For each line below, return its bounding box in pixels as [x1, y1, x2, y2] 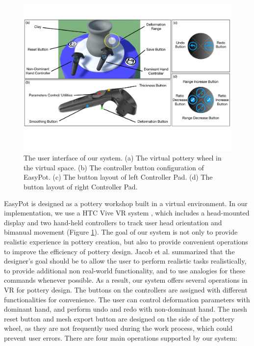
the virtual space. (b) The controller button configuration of [24, 162, 204, 172]
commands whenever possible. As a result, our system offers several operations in [4, 275, 248, 285]
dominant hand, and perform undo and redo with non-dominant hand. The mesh [4, 304, 247, 314]
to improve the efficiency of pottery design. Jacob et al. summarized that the [4, 246, 235, 256]
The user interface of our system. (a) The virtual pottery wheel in [24, 153, 222, 163]
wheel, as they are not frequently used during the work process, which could [4, 323, 233, 333]
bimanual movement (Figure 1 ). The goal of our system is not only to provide [4, 227, 238, 237]
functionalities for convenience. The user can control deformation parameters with [4, 294, 250, 304]
